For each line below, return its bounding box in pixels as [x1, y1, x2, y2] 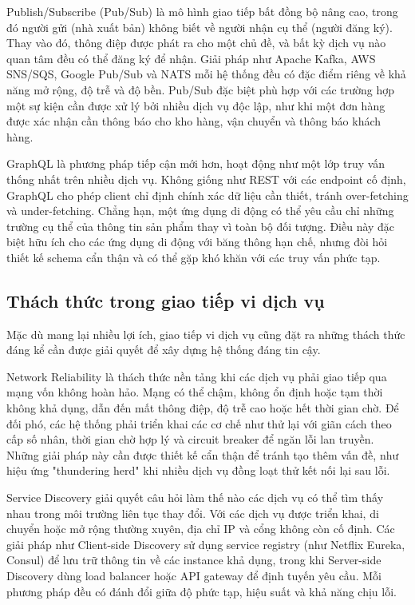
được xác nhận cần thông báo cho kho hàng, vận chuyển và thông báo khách [6, 113, 381, 129]
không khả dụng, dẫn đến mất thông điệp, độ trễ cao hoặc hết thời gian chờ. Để [6, 400, 399, 416]
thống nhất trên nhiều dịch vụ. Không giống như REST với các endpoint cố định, [6, 170, 406, 187]
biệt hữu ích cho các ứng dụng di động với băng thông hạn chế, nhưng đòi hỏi [6, 233, 388, 250]
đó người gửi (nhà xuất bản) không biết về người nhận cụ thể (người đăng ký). [6, 18, 393, 35]
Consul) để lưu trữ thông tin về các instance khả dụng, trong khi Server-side [6, 551, 381, 568]
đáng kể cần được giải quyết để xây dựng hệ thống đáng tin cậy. [6, 341, 321, 358]
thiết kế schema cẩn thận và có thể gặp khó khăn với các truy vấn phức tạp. [6, 249, 381, 265]
